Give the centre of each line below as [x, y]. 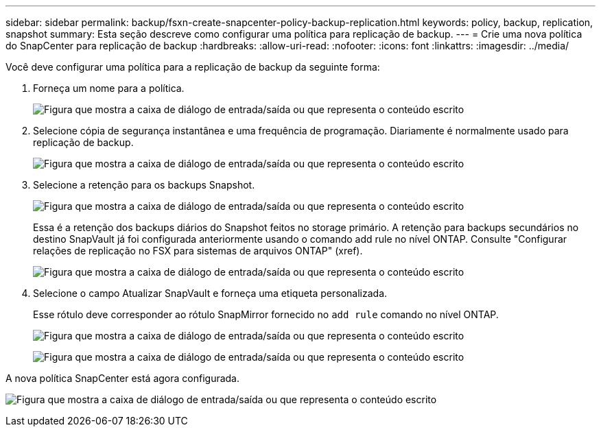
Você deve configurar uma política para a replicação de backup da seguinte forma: [193, 67]
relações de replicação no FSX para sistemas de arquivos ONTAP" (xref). [198, 251]
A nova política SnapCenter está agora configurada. [123, 378]
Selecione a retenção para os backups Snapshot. [144, 185]
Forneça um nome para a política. [109, 88]
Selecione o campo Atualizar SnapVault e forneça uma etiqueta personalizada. [210, 293]
